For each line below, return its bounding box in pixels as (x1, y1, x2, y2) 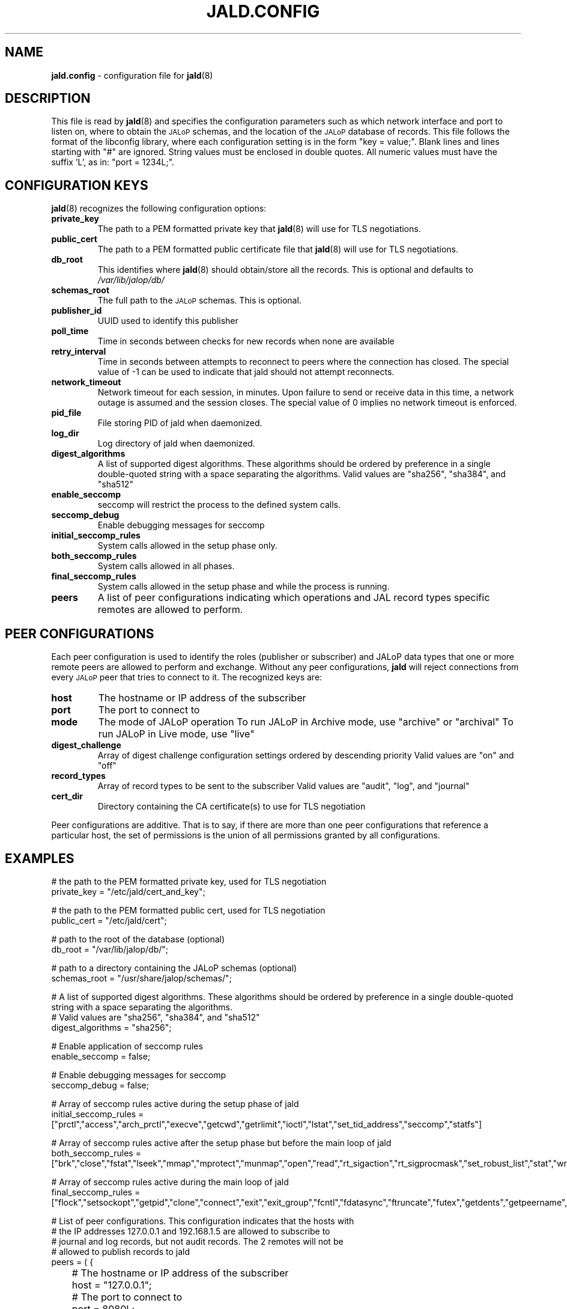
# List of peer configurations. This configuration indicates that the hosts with (51, 1215, 354, 1226)
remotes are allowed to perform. (97, 603, 243, 616)
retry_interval (51, 346, 106, 357)
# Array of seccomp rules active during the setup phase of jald (51, 1098, 299, 1109)
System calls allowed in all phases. (97, 561, 235, 572)
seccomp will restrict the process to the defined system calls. (97, 499, 341, 510)
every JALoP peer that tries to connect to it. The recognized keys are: (51, 672, 323, 683)
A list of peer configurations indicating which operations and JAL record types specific (97, 591, 490, 604)
